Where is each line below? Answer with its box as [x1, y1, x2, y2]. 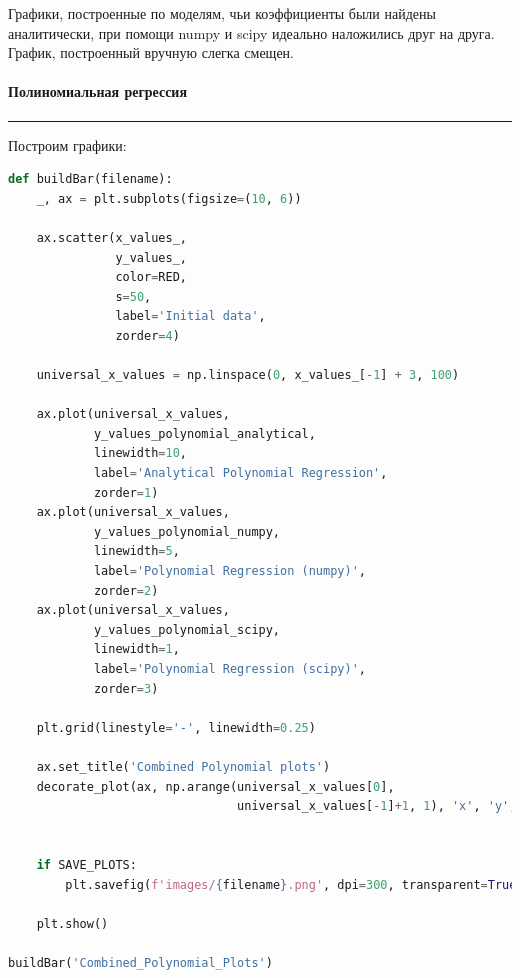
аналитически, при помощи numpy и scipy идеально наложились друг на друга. [8, 22, 495, 43]
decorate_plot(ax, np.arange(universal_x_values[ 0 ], [36, 779, 395, 794]
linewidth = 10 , [93, 446, 188, 461]
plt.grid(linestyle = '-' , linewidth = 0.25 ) [36, 720, 316, 735]
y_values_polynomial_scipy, [93, 622, 281, 637]
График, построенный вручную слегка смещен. [8, 42, 294, 63]
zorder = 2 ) [93, 583, 159, 598]
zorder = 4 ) [115, 328, 180, 343]
